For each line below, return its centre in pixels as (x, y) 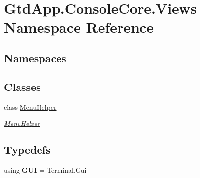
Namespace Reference (79, 27)
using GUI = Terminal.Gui (45, 169)
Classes (22, 86)
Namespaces (35, 58)
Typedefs (27, 150)
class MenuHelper (30, 107)
